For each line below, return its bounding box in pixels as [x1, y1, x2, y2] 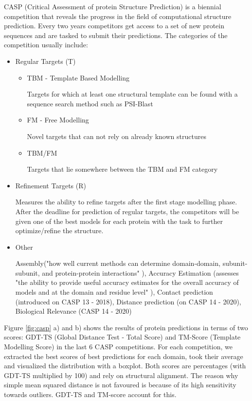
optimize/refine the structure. [15, 225, 104, 236]
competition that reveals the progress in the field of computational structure [4, 11, 232, 21]
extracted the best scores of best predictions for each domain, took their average [4, 351, 243, 361]
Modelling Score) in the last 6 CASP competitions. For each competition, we [4, 341, 233, 352]
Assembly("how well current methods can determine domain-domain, [15, 258, 221, 268]
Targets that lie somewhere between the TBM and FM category [27, 164, 218, 174]
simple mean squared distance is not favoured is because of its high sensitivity [4, 380, 236, 390]
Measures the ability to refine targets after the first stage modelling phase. [15, 197, 237, 207]
